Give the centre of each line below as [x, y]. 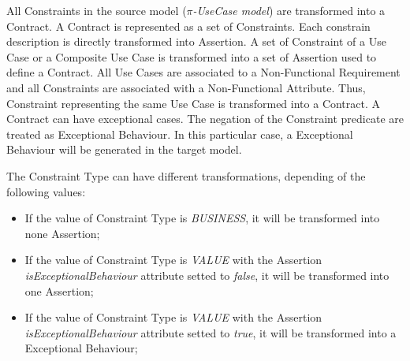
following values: [46, 191]
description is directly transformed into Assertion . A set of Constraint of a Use [196, 41]
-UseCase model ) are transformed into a [289, 10]
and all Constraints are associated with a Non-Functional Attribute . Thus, [186, 87]
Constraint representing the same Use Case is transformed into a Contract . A [194, 103]
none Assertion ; [62, 233]
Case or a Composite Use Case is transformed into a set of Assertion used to [192, 56]
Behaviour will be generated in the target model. [124, 149]
